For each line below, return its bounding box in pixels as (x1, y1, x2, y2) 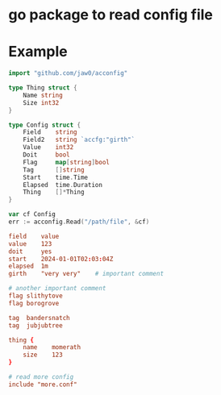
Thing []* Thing (23, 188, 85, 197)
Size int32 (23, 98, 60, 106)
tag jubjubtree (8, 321, 63, 330)
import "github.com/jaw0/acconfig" (8, 69, 128, 77)
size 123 (23, 351, 63, 360)
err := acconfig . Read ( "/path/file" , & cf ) (8, 218, 150, 226)
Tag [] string (23, 165, 85, 174)
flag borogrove (8, 299, 60, 307)
